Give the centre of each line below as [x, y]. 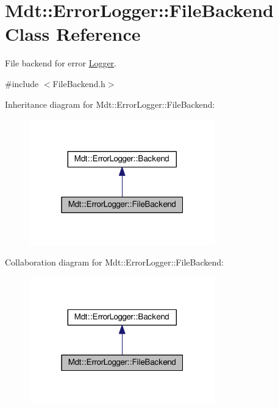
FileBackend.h [79, 83]
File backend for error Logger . [61, 63]
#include [22, 83]
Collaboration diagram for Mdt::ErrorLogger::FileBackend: [114, 262]
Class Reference [73, 34]
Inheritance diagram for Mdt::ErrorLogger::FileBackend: [110, 104]
